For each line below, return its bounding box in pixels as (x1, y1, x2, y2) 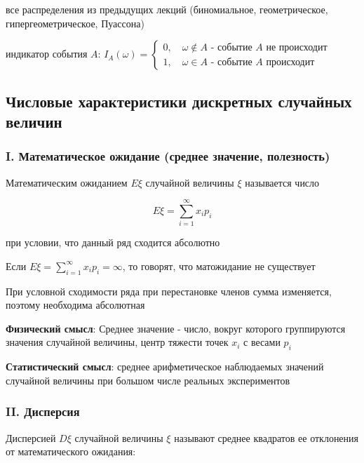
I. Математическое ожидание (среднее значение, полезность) (6, 147, 330, 165)
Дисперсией (6, 430, 56, 445)
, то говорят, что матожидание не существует (122, 258, 316, 273)
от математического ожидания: (6, 444, 136, 459)
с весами (243, 335, 281, 349)
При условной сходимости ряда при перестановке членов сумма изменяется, (6, 283, 332, 298)
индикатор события (6, 46, 88, 61)
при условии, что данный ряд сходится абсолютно (6, 235, 220, 250)
